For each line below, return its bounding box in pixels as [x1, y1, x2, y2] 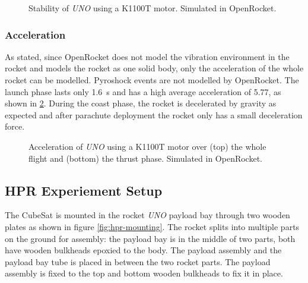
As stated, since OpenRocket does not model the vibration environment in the [5, 50, 290, 62]
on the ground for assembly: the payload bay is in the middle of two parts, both [5, 232, 296, 244]
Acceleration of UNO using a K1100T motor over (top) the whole [28, 140, 266, 152]
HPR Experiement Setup [5, 181, 163, 199]
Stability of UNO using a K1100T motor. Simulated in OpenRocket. [28, 2, 277, 14]
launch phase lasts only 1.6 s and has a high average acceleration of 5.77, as [5, 85, 281, 98]
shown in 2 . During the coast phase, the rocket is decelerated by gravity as [5, 97, 277, 109]
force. [5, 120, 25, 133]
